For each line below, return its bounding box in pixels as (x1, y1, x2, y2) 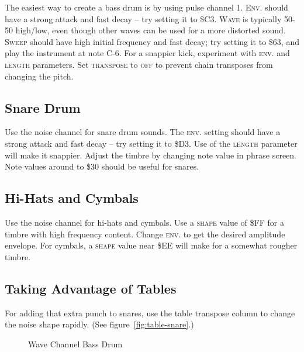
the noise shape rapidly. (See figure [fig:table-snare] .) (5, 318, 194, 330)
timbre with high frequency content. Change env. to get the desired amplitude (5, 227, 285, 240)
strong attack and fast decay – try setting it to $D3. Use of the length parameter (5, 137, 298, 149)
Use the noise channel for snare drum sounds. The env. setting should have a (5, 126, 281, 138)
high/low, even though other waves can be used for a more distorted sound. (15, 24, 286, 36)
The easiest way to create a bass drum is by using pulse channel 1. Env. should (5, 1, 288, 13)
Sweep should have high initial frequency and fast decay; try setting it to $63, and (5, 35, 299, 47)
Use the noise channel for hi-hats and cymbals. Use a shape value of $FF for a (5, 216, 284, 228)
